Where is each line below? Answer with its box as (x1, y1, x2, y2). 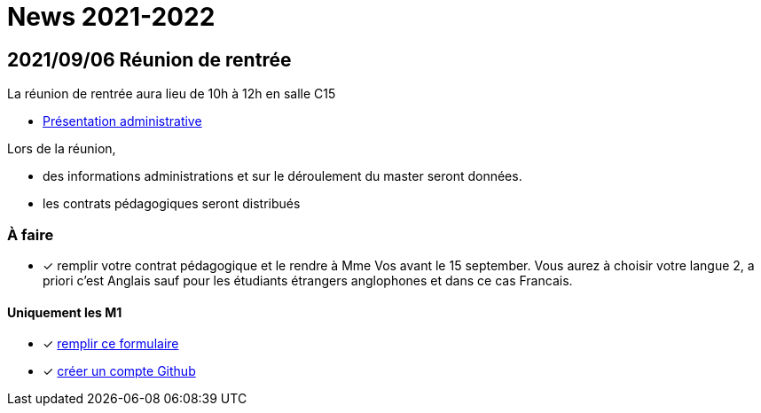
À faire (7, 225, 54, 244)
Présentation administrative (43, 113, 202, 129)
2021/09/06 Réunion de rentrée (7, 48, 292, 71)
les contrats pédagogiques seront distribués (43, 196, 301, 212)
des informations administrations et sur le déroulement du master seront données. (43, 168, 522, 184)
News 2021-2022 (7, 2, 216, 32)
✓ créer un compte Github (43, 363, 196, 379)
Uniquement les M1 (7, 304, 122, 320)
